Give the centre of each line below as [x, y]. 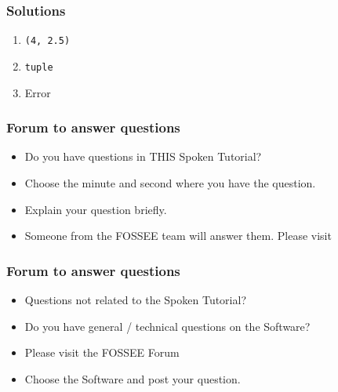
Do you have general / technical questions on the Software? [167, 326]
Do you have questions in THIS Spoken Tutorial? [143, 156]
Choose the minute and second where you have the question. [170, 182]
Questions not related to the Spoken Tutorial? [135, 299]
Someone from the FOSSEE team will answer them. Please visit [178, 236]
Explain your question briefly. [96, 209]
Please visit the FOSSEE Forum [102, 352]
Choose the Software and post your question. [133, 378]
